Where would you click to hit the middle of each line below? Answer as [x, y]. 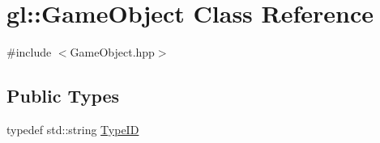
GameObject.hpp [112, 52]
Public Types [63, 96]
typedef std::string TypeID [73, 129]
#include [29, 52]
